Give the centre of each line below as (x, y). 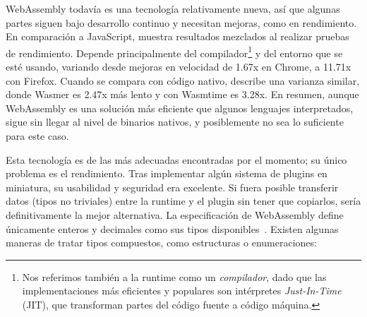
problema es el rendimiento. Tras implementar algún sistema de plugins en (167, 173)
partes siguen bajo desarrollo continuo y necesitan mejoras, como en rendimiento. (181, 22)
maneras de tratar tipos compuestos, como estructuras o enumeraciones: (161, 243)
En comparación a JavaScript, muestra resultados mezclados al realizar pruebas (178, 36)
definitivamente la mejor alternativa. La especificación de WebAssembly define (175, 214)
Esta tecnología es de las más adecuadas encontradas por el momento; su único (176, 159)
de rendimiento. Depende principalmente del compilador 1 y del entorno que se (174, 52)
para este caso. (37, 136)
